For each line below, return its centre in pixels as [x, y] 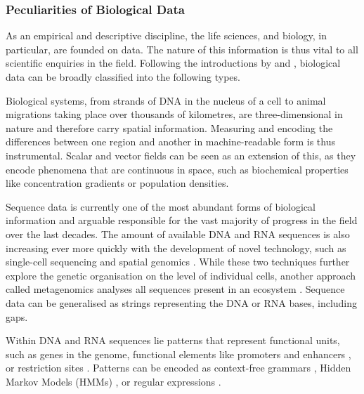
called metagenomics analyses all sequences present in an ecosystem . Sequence [175, 289]
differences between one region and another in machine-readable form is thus [171, 142]
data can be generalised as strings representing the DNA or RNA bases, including [182, 302]
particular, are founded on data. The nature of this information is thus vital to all [182, 49]
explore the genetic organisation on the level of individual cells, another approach [181, 275]
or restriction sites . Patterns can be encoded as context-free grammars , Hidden [178, 368]
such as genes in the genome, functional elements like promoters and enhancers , [178, 354]
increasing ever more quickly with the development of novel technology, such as [176, 248]
